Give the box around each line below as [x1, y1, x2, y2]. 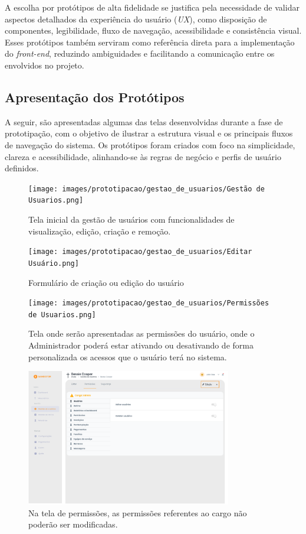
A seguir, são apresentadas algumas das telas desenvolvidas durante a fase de [5, 115, 283, 128]
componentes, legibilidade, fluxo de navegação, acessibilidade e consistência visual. [5, 24, 302, 37]
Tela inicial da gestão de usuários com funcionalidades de [28, 213, 235, 226]
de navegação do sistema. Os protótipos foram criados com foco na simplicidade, [5, 138, 295, 151]
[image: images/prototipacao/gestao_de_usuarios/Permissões [28, 299, 269, 308]
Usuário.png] [28, 259, 79, 268]
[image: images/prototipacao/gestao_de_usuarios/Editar [28, 248, 252, 256]
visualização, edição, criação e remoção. [28, 224, 171, 237]
